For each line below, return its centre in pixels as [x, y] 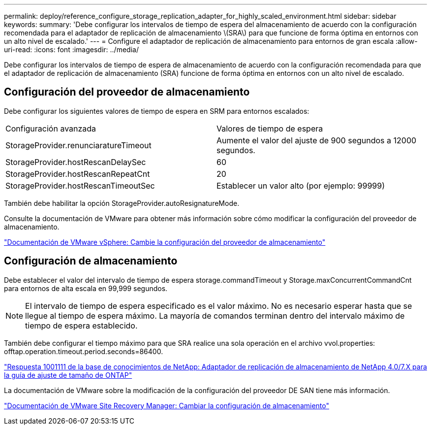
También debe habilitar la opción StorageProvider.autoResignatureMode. [122, 203]
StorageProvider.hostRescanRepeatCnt [78, 174]
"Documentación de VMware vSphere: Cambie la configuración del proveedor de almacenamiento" [165, 242]
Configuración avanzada [51, 128]
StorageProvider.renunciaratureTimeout [78, 145]
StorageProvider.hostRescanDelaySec [76, 162]
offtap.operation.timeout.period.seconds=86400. [84, 351]
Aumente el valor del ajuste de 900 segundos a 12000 [317, 140]
